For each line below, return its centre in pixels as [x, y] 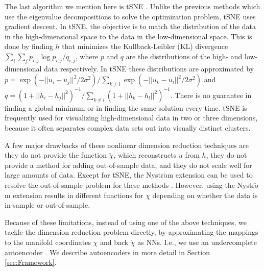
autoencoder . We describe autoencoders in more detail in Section [107, 252]
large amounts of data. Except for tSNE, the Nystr [84, 175]
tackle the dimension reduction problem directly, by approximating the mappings [131, 232]
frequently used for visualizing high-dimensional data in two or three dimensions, [131, 118]
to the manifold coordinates [48, 242]
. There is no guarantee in [211, 95]
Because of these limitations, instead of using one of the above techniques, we [126, 222]
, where [87, 56]
